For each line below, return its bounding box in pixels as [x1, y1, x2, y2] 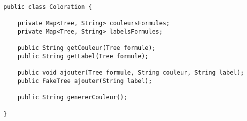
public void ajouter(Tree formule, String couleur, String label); [17, 69, 244, 77]
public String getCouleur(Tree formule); [17, 44, 156, 52]
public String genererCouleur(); [17, 94, 127, 101]
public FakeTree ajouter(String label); [17, 77, 152, 84]
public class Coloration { [3, 3, 92, 10]
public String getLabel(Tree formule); [17, 52, 149, 60]
